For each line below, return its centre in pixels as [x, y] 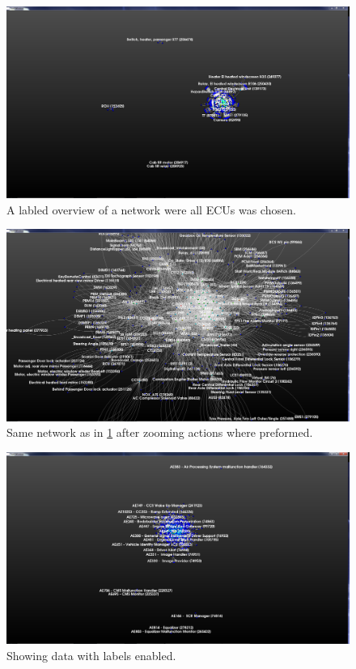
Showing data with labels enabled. [91, 655]
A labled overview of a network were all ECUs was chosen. [151, 209]
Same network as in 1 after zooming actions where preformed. [160, 432]
